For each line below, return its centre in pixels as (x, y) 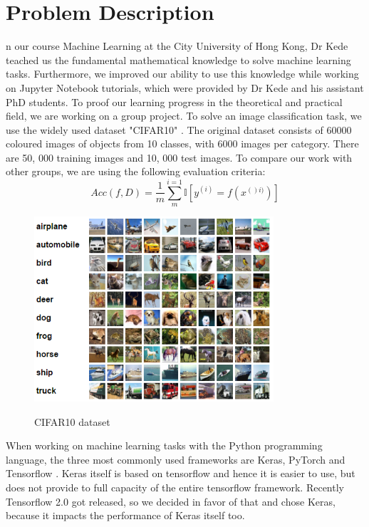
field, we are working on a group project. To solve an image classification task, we (184, 116)
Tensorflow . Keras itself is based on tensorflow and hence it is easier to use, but (181, 473)
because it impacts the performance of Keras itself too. (125, 515)
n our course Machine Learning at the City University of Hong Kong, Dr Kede (177, 46)
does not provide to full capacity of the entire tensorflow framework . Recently (175, 487)
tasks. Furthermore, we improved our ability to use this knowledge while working (182, 74)
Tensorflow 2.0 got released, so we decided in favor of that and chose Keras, (171, 501)
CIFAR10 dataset (72, 421)
